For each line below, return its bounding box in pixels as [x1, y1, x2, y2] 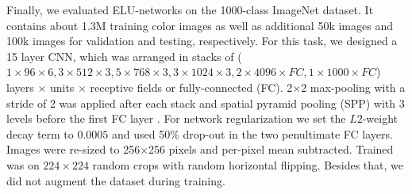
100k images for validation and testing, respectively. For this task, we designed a [6, 32, 398, 49]
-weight [362, 110, 399, 127]
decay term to [6, 125, 74, 142]
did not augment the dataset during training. [6, 172, 225, 188]
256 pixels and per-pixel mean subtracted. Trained [148, 141, 394, 158]
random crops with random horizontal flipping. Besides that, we [92, 156, 404, 173]
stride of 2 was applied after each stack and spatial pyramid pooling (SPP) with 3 [6, 94, 405, 111]
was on [6, 156, 40, 173]
